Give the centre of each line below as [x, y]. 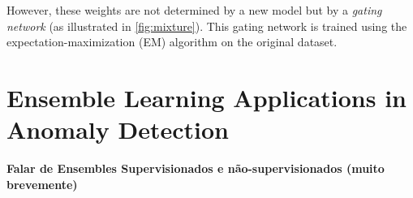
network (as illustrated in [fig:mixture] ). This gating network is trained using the [207, 26]
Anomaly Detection [118, 129]
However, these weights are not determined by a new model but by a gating [194, 10]
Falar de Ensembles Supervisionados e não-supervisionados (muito [196, 168]
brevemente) [42, 184]
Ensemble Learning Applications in [206, 97]
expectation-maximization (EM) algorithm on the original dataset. [172, 42]
